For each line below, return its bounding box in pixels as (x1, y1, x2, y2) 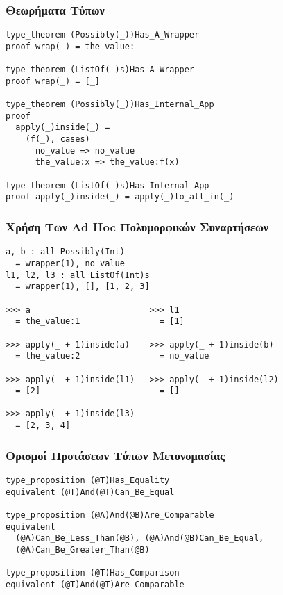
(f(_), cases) (25, 134, 90, 145)
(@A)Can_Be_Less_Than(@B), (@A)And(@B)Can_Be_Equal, (15, 533, 264, 544)
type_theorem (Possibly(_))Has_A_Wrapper (6, 30, 200, 40)
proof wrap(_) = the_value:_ (6, 41, 140, 51)
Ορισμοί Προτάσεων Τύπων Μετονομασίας (6, 446, 225, 464)
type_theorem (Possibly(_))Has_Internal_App (6, 99, 214, 110)
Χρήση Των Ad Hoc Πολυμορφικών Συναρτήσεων (6, 218, 269, 235)
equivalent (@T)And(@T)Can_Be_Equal (6, 487, 175, 497)
